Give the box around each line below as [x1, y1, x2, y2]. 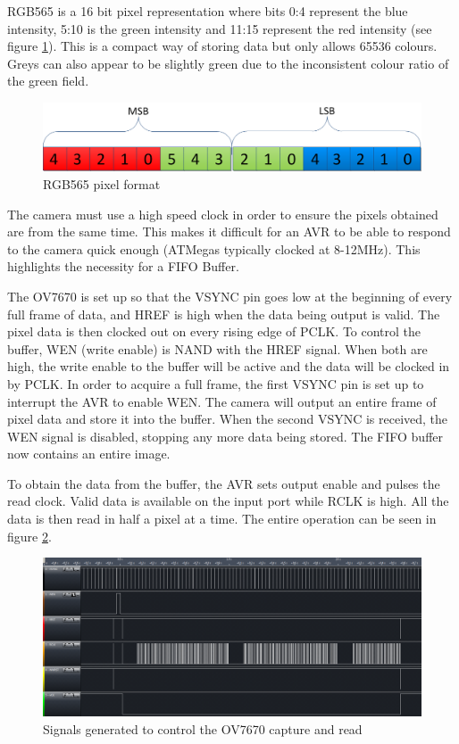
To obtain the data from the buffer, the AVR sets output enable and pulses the [7, 474, 440, 492]
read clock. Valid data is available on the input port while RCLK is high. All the [7, 492, 449, 510]
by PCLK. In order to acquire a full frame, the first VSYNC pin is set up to [7, 374, 424, 393]
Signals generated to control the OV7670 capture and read [43, 719, 363, 738]
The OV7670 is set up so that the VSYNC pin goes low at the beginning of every [7, 286, 453, 305]
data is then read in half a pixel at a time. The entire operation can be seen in [7, 509, 437, 528]
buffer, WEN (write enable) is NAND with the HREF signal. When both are [7, 339, 428, 358]
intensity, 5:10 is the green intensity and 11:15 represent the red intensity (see [7, 19, 432, 37]
